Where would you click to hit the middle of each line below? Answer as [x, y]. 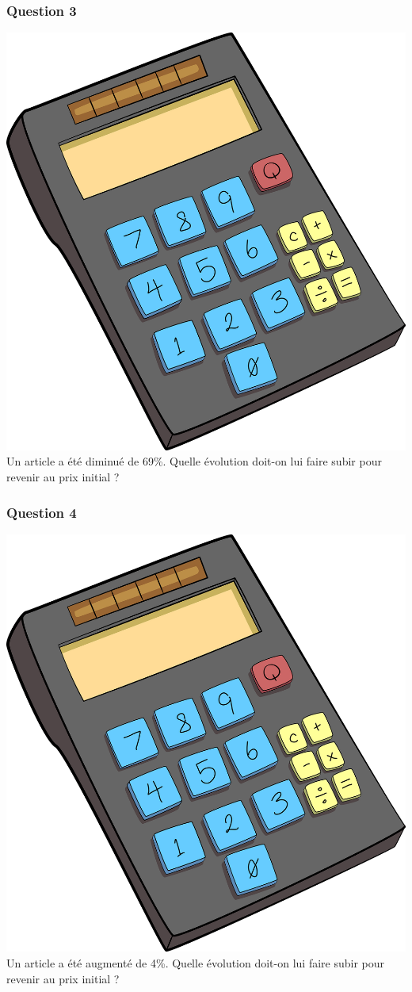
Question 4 [42, 512]
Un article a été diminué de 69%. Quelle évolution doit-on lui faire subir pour [194, 461]
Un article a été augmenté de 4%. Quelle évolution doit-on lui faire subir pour [196, 963]
